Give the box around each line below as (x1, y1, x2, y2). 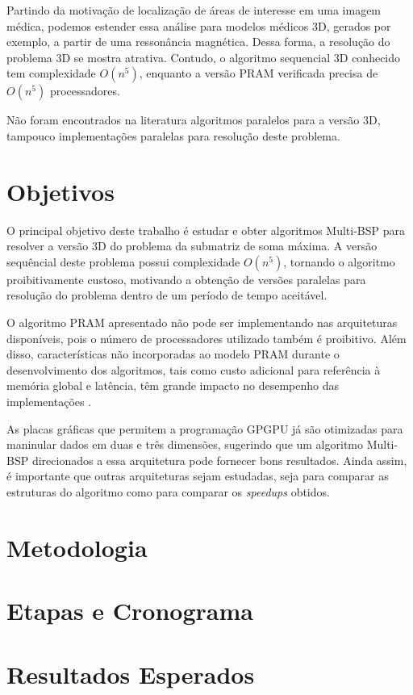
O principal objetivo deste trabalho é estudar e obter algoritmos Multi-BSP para (6, 221, 406, 238)
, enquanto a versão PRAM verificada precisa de (139, 65, 378, 82)
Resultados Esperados (6, 657, 255, 690)
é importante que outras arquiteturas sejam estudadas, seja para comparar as (6, 467, 389, 484)
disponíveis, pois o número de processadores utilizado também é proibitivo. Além (6, 329, 407, 346)
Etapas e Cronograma (6, 594, 253, 627)
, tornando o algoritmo (283, 253, 395, 270)
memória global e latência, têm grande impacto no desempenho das (6, 377, 340, 394)
